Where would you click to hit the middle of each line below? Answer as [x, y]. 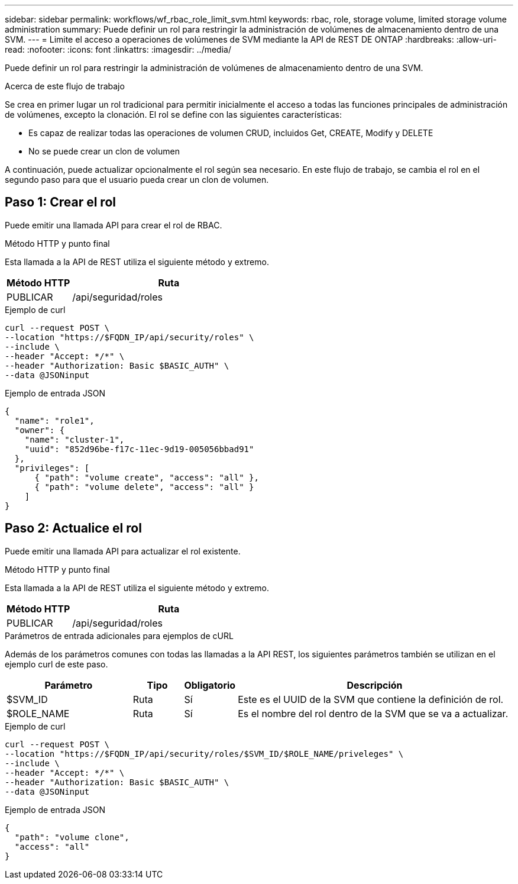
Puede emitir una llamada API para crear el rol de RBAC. [114, 225]
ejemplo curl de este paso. [56, 664]
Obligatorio [210, 685]
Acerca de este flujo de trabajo [65, 86]
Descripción [375, 685]
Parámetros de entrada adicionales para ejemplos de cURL [119, 635]
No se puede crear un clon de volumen [104, 151]
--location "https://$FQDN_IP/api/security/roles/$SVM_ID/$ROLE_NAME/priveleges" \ [204, 754]
